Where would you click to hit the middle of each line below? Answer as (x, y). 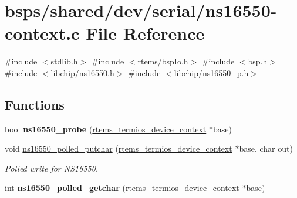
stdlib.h (64, 61)
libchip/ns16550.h (82, 72)
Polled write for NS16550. (52, 168)
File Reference (145, 33)
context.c (42, 33)
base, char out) (266, 148)
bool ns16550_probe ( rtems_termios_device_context (106, 129)
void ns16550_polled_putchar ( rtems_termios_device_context (119, 148)
